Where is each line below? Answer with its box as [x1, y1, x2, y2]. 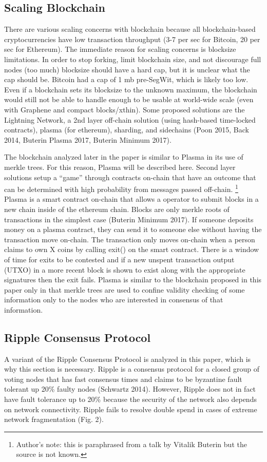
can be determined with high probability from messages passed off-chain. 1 [4, 182, 238, 194]
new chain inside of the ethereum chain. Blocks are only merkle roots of [4, 203, 230, 214]
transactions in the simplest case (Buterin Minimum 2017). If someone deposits [4, 214, 254, 224]
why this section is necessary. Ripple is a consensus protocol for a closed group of [4, 363, 259, 374]
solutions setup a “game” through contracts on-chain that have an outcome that [4, 171, 256, 182]
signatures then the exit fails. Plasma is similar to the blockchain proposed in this [4, 274, 262, 285]
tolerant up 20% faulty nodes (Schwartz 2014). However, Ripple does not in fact [4, 383, 256, 394]
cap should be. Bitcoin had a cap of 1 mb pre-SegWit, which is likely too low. [4, 74, 249, 85]
